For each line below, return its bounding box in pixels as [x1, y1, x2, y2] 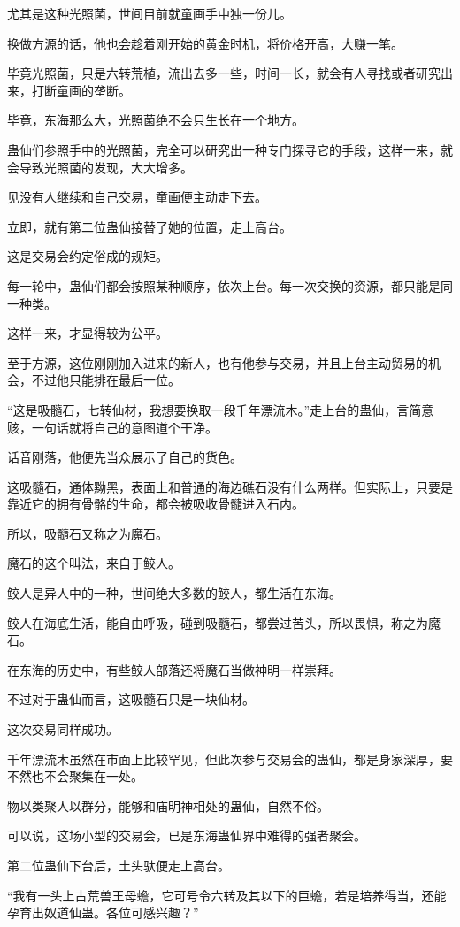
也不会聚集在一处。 [31, 767, 143, 785]
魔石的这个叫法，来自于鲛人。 [7, 554, 180, 572]
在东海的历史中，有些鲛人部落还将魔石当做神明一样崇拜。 [7, 660, 341, 678]
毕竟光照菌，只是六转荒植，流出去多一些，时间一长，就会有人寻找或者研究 [7, 64, 441, 82]
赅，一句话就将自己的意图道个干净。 [7, 418, 218, 436]
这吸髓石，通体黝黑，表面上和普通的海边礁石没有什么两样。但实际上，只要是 [7, 477, 453, 495]
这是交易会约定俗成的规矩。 [7, 247, 168, 265]
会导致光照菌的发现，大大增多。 [7, 157, 193, 176]
